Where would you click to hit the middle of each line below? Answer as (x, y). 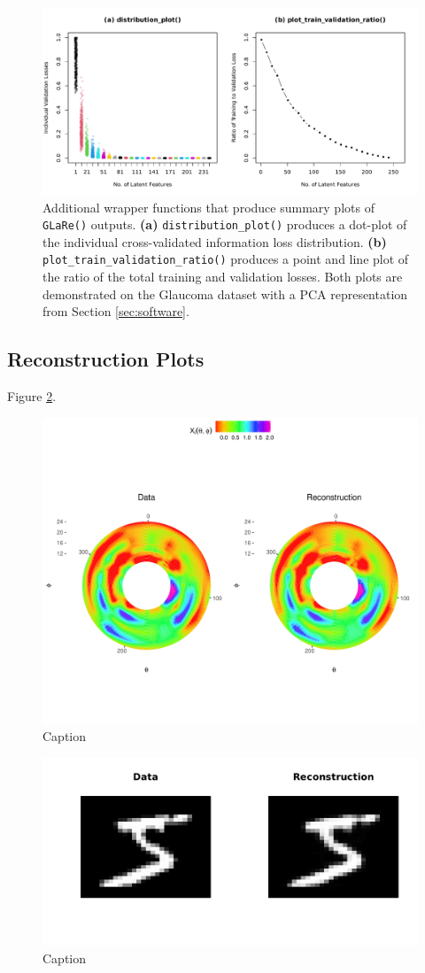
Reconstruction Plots (106, 359)
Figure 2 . (32, 396)
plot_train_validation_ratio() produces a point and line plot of (226, 259)
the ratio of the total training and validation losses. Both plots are (223, 277)
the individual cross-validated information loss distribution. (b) (215, 241)
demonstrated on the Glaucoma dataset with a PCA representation (225, 293)
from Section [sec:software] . (116, 311)
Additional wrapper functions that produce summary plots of (209, 207)
